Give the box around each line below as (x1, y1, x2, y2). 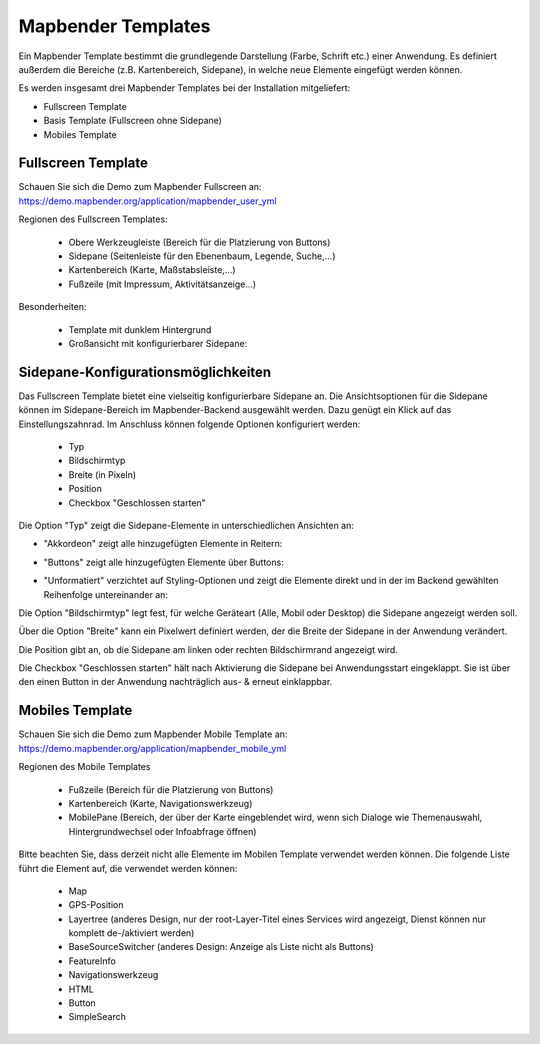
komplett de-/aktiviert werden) (68, 927, 195, 939)
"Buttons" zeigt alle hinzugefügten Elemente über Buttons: (43, 556, 284, 568)
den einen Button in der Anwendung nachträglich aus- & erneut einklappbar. (18, 676, 333, 688)
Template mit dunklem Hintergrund (68, 323, 212, 335)
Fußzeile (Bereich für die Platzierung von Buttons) (68, 783, 274, 795)
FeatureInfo (68, 955, 117, 967)
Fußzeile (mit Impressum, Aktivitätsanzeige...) (68, 278, 257, 290)
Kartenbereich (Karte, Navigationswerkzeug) (68, 797, 253, 809)
